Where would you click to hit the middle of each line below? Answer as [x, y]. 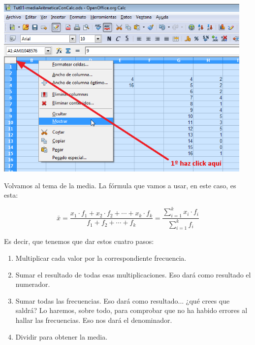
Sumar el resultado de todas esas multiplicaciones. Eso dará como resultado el [133, 274]
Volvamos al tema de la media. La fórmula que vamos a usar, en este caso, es [120, 185]
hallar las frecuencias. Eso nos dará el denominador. [94, 320]
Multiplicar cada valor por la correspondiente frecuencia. [101, 258]
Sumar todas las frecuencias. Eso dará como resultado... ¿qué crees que [123, 300]
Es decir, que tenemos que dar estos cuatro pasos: [79, 241]
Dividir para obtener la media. [62, 336]
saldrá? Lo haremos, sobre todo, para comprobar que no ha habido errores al [131, 310]
